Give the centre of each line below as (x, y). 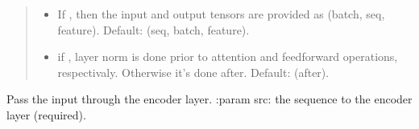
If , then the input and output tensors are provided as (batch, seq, (221, 14)
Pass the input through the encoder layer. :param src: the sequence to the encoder (209, 99)
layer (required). (46, 114)
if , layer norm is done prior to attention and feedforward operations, (228, 56)
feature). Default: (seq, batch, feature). (153, 29)
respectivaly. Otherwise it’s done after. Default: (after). (193, 72)
